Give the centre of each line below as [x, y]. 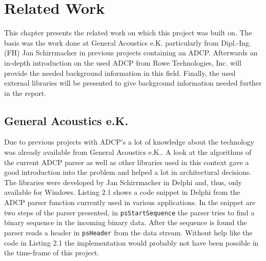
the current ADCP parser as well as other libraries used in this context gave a [127, 162]
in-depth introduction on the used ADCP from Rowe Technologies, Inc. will [123, 62]
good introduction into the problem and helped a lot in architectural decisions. [128, 172]
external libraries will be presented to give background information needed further [133, 83]
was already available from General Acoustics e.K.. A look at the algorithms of [128, 152]
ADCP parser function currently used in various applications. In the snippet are [130, 202]
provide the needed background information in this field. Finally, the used [120, 73]
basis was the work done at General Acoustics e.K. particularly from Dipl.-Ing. [128, 42]
